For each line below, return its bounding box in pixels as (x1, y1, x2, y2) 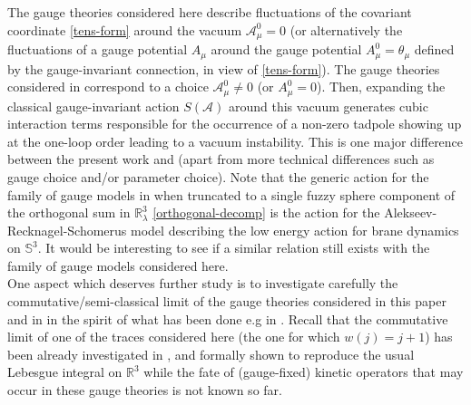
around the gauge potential (211, 40, 362, 59)
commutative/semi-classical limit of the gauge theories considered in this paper (7, 292, 446, 311)
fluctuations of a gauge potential (7, 40, 188, 59)
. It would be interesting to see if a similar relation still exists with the (37, 238, 430, 257)
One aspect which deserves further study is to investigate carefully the (7, 274, 398, 293)
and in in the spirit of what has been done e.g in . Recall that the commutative (7, 309, 448, 328)
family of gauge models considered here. (7, 256, 229, 275)
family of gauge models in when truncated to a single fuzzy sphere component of (7, 185, 456, 204)
